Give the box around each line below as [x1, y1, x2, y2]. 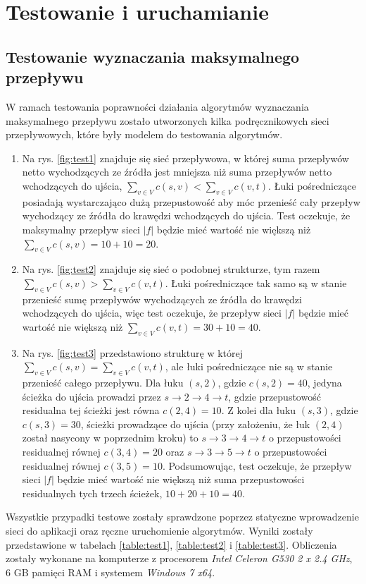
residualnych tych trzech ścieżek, [22, 485, 163, 500]
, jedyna [307, 375, 342, 390]
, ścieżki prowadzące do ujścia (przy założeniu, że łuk [80, 416, 310, 431]
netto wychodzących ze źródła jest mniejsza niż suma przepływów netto [22, 164, 332, 179]
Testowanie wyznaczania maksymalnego [6, 45, 300, 67]
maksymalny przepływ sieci [22, 221, 140, 236]
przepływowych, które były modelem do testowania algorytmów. [6, 127, 283, 142]
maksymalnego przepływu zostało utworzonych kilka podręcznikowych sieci [6, 113, 329, 128]
